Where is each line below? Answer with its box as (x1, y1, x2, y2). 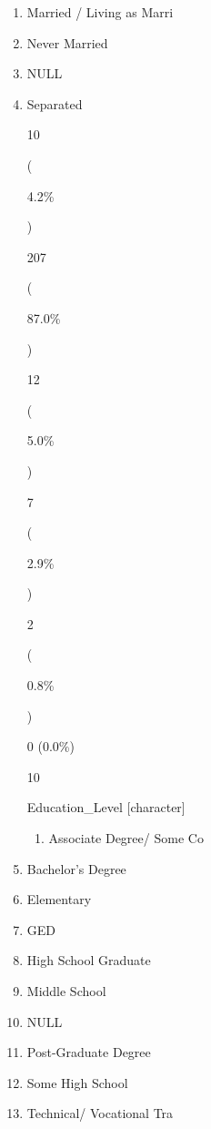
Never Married (26, 33, 108, 52)
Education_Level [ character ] (26, 798, 186, 817)
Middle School (26, 982, 106, 1000)
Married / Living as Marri (26, 3, 174, 21)
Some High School (26, 1073, 128, 1092)
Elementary (26, 890, 92, 909)
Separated (26, 94, 83, 113)
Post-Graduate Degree (26, 1043, 151, 1062)
